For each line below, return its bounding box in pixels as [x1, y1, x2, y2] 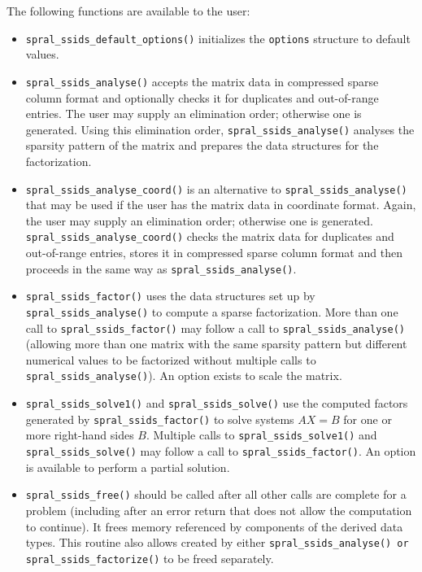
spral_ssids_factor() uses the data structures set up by [25, 287, 315, 304]
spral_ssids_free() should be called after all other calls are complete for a [25, 486, 407, 503]
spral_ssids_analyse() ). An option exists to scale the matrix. [25, 367, 342, 384]
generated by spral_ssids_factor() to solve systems [25, 410, 294, 427]
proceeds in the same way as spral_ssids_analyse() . [25, 260, 297, 277]
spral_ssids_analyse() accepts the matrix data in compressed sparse [25, 72, 379, 90]
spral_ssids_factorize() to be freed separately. [25, 549, 274, 566]
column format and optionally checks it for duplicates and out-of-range [25, 89, 379, 106]
